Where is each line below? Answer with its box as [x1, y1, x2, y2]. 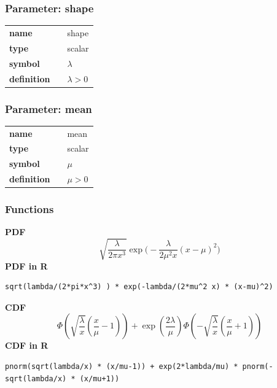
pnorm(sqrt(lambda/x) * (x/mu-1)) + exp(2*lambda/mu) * [5, 362, 238, 371]
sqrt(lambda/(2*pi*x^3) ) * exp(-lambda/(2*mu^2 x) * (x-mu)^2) [5, 282, 273, 292]
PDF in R [5, 259, 48, 272]
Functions [5, 201, 54, 217]
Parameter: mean [5, 101, 92, 116]
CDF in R [5, 339, 49, 352]
